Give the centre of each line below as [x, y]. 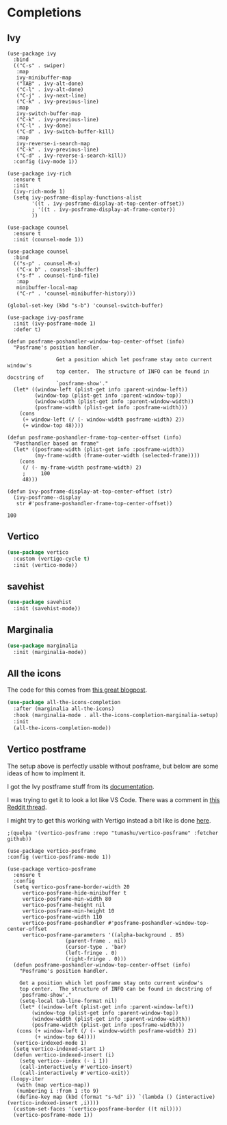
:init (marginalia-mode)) [50, 652]
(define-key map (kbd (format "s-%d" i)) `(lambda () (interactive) [116, 1097]
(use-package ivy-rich [39, 173]
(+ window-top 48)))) [53, 426]
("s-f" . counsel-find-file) [57, 276]
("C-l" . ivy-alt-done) [50, 90]
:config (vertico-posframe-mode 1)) [59, 857]
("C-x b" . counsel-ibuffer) [57, 269]
